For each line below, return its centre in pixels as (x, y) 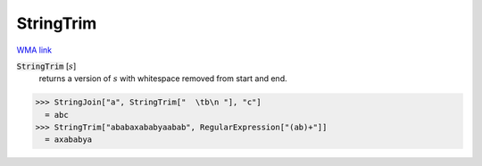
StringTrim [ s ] (46, 66)
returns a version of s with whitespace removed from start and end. (163, 79)
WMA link (34, 50)
